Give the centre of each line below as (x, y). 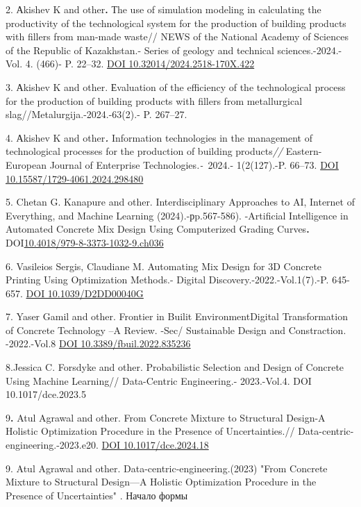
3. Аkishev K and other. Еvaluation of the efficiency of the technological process (176, 86)
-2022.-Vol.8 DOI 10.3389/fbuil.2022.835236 (98, 343)
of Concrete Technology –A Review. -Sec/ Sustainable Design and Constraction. (176, 330)
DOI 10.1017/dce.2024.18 (155, 445)
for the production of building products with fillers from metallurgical (154, 100)
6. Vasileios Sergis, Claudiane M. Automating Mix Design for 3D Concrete (164, 266)
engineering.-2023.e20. (52, 445)
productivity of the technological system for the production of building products (176, 23)
